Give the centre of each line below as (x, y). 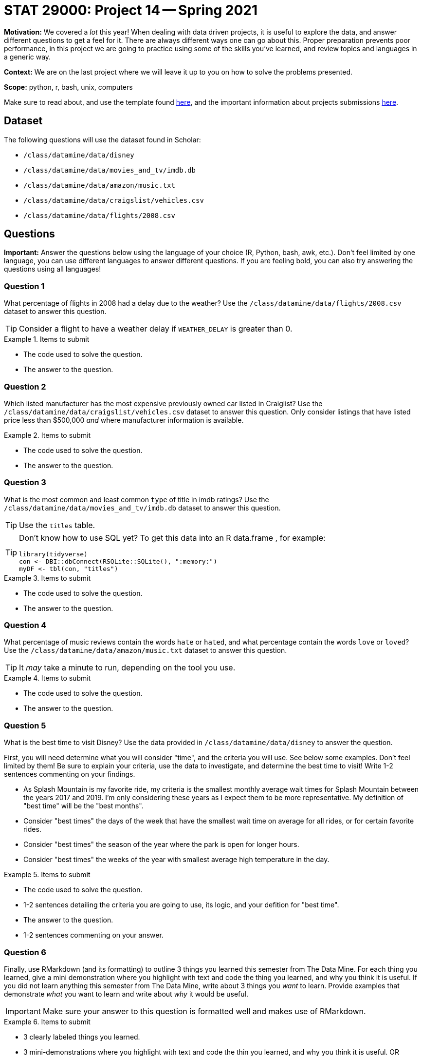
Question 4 (25, 625)
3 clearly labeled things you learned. (82, 1037)
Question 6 (25, 952)
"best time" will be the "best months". (83, 806)
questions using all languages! (53, 269)
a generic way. (28, 57)
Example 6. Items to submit (47, 1021)
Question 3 (25, 482)
